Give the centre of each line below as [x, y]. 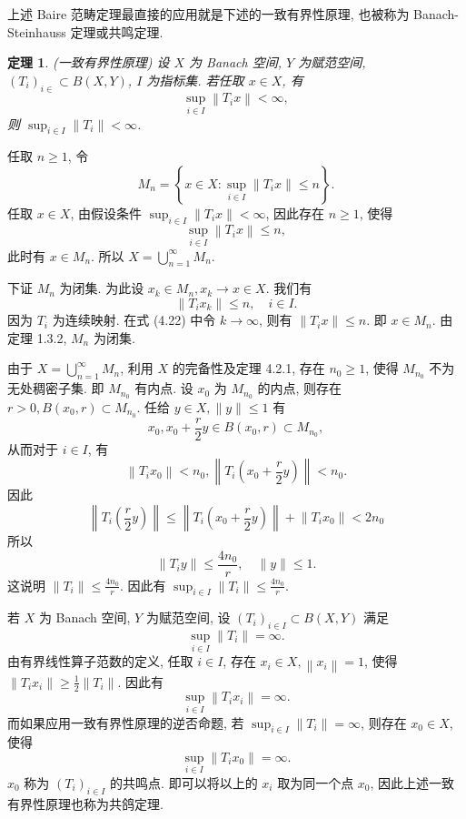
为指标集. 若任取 [195, 80]
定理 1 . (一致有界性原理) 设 [89, 62]
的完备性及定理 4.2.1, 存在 [248, 368]
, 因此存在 [295, 212]
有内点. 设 [164, 388]
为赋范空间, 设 [188, 617]
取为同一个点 [316, 782]
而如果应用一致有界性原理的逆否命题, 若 [126, 722]
